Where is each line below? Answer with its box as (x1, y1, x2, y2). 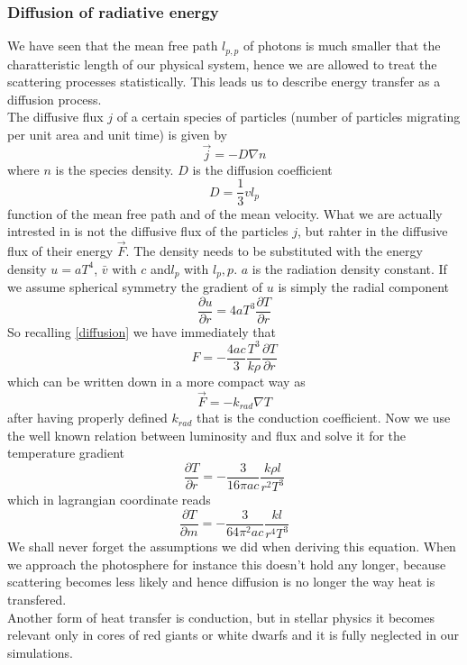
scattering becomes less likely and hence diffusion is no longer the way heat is (7, 572, 435, 591)
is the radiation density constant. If (252, 259, 447, 278)
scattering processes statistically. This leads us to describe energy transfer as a (7, 72, 441, 91)
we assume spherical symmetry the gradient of (7, 277, 263, 296)
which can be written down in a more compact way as (7, 371, 306, 390)
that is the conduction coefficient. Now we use (197, 408, 451, 427)
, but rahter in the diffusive (297, 222, 448, 241)
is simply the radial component (278, 277, 450, 296)
